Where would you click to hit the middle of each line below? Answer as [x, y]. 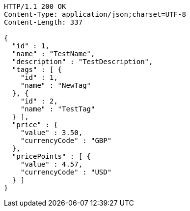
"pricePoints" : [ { [52, 156]
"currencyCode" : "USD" [66, 172]
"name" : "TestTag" [58, 109]
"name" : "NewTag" [56, 85]
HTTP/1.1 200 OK [35, 6]
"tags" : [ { [37, 70]
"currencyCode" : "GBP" [66, 141]
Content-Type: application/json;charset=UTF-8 [95, 14]
